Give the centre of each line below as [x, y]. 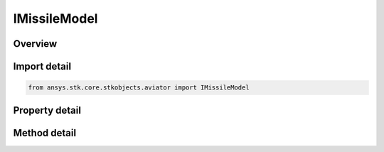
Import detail [42, 66]
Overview [35, 44]
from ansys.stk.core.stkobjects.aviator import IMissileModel [139, 88]
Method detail [45, 132]
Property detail [47, 110]
